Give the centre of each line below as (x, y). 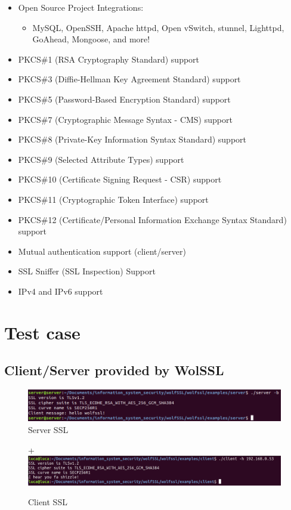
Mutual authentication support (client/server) (102, 251)
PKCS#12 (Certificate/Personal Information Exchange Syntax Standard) (152, 219)
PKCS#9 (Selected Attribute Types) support (101, 159)
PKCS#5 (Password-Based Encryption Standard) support (124, 99)
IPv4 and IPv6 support (61, 291)
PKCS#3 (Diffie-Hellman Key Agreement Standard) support (129, 79)
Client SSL (48, 502)
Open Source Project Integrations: (81, 7)
